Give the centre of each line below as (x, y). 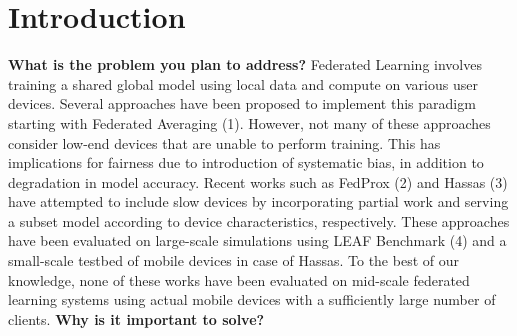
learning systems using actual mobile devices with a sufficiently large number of (252, 299)
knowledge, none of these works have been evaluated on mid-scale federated (239, 279)
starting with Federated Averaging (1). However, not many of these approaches (249, 122)
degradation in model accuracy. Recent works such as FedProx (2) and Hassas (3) (258, 181)
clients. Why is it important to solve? (136, 318)
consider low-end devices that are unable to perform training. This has (224, 142)
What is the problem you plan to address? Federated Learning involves (245, 64)
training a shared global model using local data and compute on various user (243, 83)
